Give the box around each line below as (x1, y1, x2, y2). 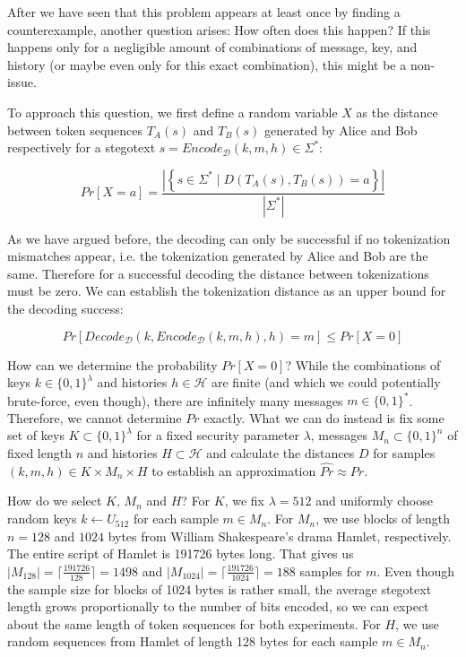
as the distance (356, 102, 438, 121)
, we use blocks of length (315, 509, 451, 528)
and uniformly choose (315, 491, 433, 510)
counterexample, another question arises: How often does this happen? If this (7, 20, 431, 39)
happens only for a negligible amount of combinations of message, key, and (7, 38, 418, 56)
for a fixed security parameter (136, 426, 299, 445)
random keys (7, 509, 77, 528)
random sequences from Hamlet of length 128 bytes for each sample (7, 632, 378, 651)
